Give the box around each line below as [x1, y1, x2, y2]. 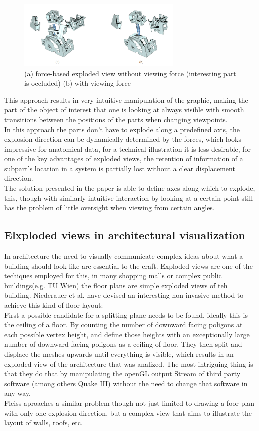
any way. [4, 388, 31, 398]
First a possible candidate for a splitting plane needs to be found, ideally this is [4, 309, 248, 320]
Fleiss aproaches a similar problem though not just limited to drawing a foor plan [4, 397, 255, 408]
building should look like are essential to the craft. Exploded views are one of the [4, 260, 253, 271]
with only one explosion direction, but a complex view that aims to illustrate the [4, 407, 252, 418]
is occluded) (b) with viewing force [24, 78, 131, 88]
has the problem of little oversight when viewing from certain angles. [4, 202, 215, 213]
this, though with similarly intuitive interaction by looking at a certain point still [4, 192, 253, 203]
